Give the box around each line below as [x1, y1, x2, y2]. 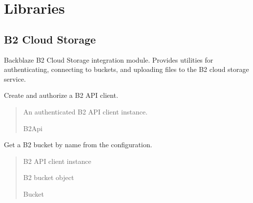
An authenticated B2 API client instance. [23, 106, 148, 116]
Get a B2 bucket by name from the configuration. [4, 139, 152, 150]
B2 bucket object [23, 172, 74, 182]
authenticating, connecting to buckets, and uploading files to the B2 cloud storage [4, 64, 249, 74]
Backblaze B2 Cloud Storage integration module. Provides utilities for [4, 54, 213, 65]
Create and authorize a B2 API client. [4, 90, 118, 100]
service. [4, 73, 26, 84]
